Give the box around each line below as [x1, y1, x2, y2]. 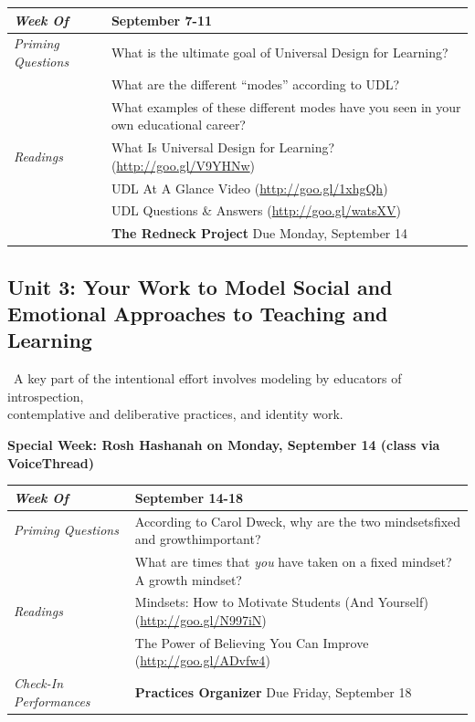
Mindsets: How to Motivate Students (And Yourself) [134, 592, 428, 612]
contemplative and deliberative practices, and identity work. [7, 404, 343, 424]
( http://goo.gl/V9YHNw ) [111, 155, 256, 174]
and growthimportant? [134, 529, 261, 549]
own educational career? [111, 115, 246, 134]
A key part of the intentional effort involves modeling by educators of [14, 369, 402, 388]
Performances [14, 691, 90, 710]
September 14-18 [134, 487, 243, 507]
